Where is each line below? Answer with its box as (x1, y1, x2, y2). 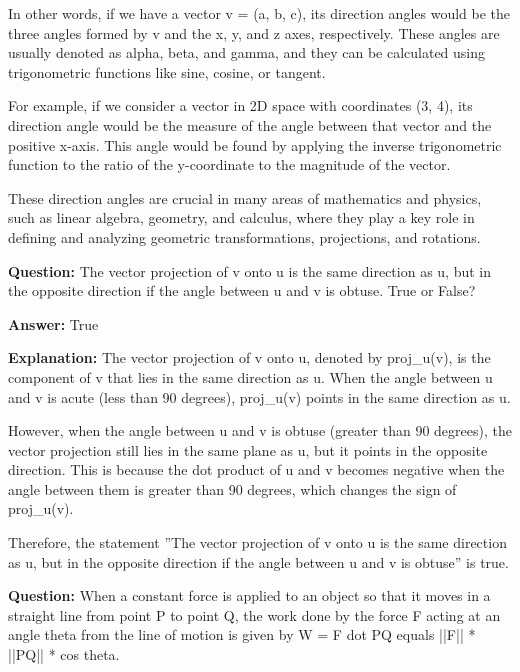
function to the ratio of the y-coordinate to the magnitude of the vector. (8, 154, 451, 175)
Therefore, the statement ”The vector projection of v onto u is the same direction (8, 532, 507, 553)
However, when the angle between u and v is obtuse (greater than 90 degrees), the (8, 420, 512, 441)
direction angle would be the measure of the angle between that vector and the (8, 114, 492, 135)
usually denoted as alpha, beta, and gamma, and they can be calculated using (8, 42, 486, 63)
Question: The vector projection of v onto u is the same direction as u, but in (8, 260, 492, 281)
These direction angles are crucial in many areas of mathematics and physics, (8, 187, 482, 208)
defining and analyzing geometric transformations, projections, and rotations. (8, 226, 481, 247)
